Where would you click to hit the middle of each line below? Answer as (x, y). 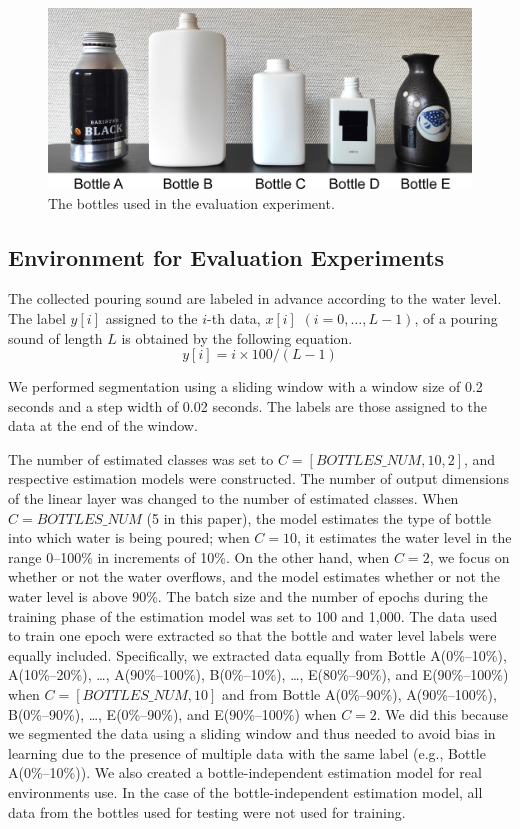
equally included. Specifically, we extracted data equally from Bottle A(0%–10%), (257, 654)
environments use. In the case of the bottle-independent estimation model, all (245, 791)
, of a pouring (456, 317)
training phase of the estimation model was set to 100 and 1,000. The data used (253, 615)
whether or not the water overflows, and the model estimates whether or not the (254, 576)
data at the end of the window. (103, 425)
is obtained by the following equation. (237, 337)
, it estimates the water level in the (404, 537)
